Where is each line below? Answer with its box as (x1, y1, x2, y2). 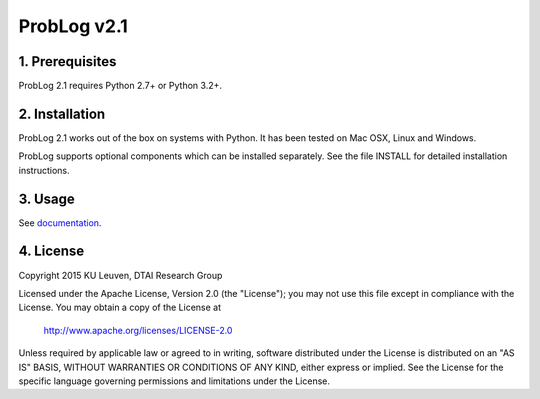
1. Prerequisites (18, 53, 117, 70)
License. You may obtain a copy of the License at (18, 301, 222, 314)
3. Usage (18, 190, 75, 207)
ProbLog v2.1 (18, 15, 129, 37)
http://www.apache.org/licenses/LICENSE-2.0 (43, 324, 233, 336)
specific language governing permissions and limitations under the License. (18, 375, 330, 387)
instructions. (18, 164, 70, 176)
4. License (18, 243, 85, 260)
